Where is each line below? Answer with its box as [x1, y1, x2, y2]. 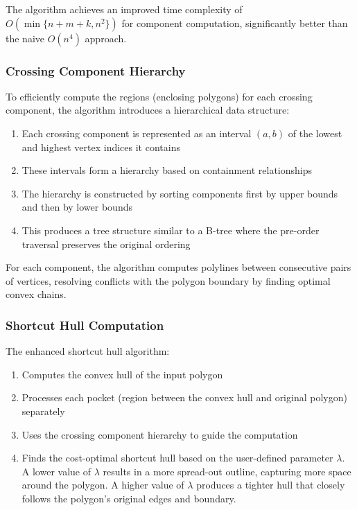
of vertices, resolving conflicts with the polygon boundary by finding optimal [6, 273, 331, 288]
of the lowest [288, 126, 342, 140]
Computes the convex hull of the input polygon [21, 367, 223, 381]
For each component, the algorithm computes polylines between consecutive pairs [6, 260, 351, 274]
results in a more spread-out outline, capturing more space [103, 464, 351, 478]
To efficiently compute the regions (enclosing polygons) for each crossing [6, 89, 313, 103]
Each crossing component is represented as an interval [21, 126, 252, 140]
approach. [85, 30, 127, 45]
